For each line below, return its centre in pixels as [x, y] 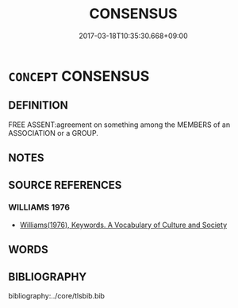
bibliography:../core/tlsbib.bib [57, 296]
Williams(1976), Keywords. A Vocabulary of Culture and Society [123, 225]
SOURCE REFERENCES [65, 185]
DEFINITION [38, 105]
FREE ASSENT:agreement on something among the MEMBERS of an [119, 125]
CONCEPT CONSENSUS [79, 76]
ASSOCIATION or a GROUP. [54, 133]
